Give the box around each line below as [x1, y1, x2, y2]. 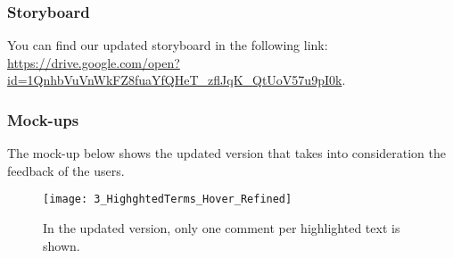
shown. [43, 236, 80, 254]
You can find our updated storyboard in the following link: [7, 36, 328, 54]
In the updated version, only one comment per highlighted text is [43, 219, 400, 237]
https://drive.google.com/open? [7, 53, 180, 71]
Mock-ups [7, 108, 79, 130]
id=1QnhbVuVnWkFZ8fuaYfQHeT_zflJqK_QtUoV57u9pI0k [7, 71, 342, 89]
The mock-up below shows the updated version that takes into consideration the [7, 144, 446, 162]
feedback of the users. [7, 161, 125, 179]
